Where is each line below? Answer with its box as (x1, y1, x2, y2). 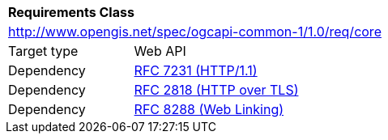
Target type (8, 43, 79, 59)
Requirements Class (8, 4, 134, 20)
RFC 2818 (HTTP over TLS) (134, 82, 299, 98)
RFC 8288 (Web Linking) (134, 101, 284, 117)
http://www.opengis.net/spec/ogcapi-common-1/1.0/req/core (8, 23, 382, 40)
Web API (134, 43, 186, 59)
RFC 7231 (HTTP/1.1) (134, 62, 258, 78)
